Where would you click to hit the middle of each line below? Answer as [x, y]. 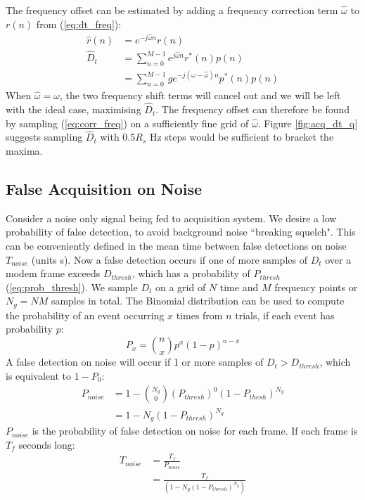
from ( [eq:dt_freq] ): [79, 24]
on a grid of [180, 287]
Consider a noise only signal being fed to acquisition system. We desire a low [171, 218]
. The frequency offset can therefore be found [253, 109]
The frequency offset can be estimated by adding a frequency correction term [172, 10]
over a [338, 259]
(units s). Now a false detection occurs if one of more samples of [169, 259]
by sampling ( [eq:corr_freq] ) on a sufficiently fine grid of [127, 123]
